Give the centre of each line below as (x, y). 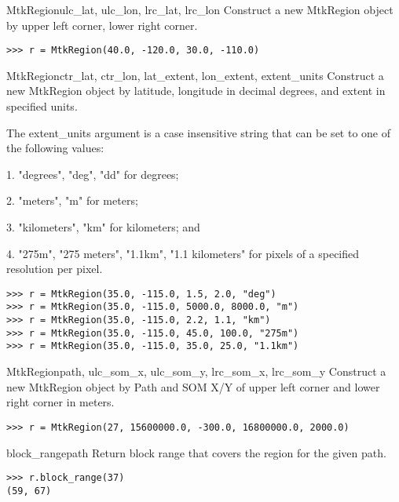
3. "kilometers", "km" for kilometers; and (103, 227)
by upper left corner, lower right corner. (102, 25)
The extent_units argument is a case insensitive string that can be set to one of (199, 132)
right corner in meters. (60, 402)
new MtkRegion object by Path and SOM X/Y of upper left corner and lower (193, 386)
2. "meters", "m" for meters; (72, 200)
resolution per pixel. (55, 269)
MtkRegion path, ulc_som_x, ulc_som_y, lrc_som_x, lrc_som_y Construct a (196, 371)
